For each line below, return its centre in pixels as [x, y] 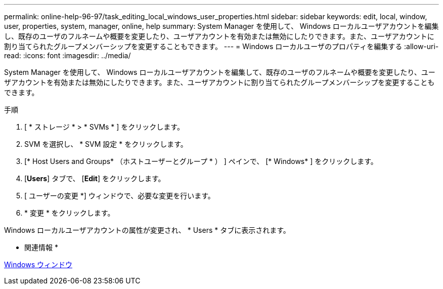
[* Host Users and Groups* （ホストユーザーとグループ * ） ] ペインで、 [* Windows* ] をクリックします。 [201, 161]
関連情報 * [41, 247]
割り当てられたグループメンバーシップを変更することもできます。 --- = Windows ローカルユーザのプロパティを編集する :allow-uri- [221, 46]
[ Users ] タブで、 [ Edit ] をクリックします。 [95, 178]
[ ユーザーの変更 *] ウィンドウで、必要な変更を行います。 [120, 196]
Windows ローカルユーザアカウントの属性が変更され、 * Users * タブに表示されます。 [147, 230]
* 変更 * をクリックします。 [70, 213]
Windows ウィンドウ [38, 264]
